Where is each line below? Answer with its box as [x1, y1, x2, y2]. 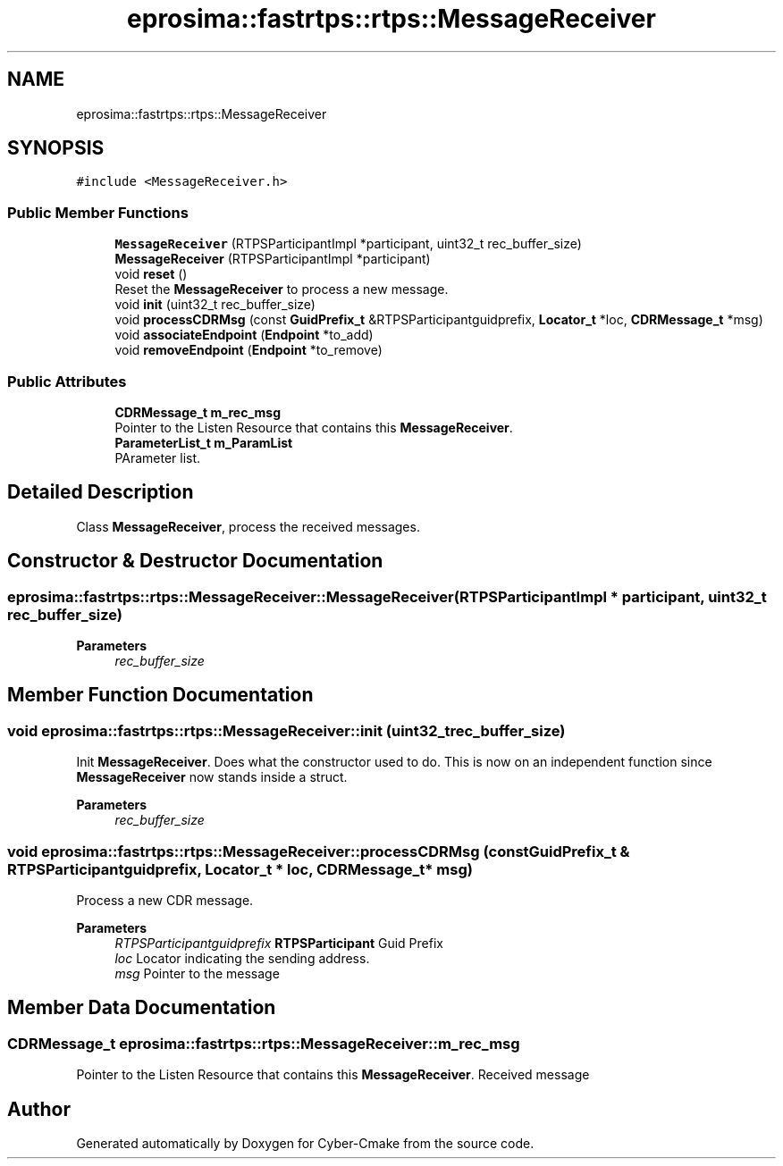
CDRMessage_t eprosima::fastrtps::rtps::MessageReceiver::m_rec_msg [7, 1034, 520, 1053]
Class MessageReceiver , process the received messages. [76, 518, 420, 534]
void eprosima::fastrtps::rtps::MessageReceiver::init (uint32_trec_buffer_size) [7, 721, 566, 740]
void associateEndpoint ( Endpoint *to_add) [114, 327, 374, 343]
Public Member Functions [7, 203, 189, 222]
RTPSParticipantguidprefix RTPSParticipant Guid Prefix [114, 935, 443, 951]
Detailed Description [7, 481, 194, 504]
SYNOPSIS [7, 137, 105, 160]
